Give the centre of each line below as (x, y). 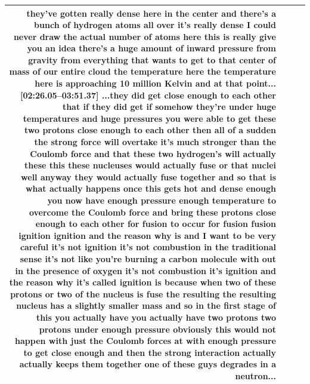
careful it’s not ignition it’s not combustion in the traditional (148, 247)
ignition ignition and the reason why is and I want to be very (147, 235)
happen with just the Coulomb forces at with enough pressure (145, 341)
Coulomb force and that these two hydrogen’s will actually (153, 153)
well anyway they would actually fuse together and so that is (148, 176)
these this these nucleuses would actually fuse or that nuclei (150, 165)
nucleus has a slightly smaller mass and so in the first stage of (146, 305)
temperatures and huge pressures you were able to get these (149, 118)
